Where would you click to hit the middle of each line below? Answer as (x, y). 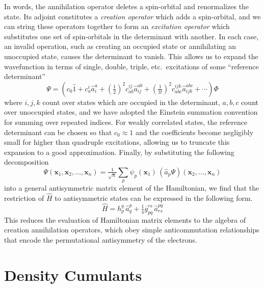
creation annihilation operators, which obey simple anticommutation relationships (132, 230)
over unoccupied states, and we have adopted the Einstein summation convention (131, 112)
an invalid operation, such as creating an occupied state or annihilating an (120, 46)
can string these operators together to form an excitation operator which (117, 26)
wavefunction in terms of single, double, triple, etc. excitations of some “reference (131, 66)
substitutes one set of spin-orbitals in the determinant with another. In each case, (131, 36)
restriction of (24, 198)
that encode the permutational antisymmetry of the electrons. (101, 239)
